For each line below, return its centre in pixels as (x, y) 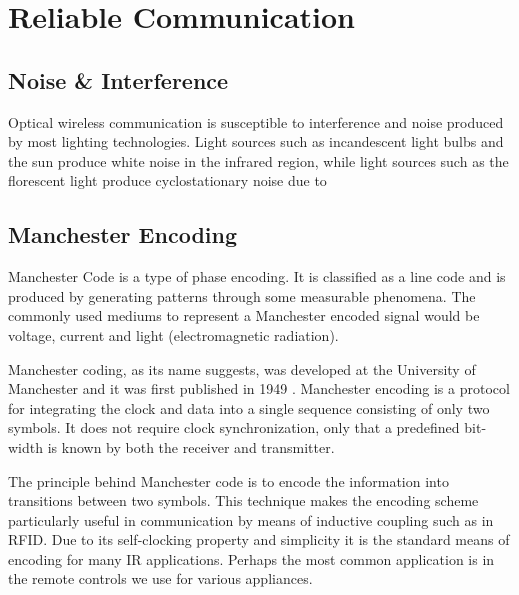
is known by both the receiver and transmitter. (191, 446)
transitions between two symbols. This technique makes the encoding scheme (243, 500)
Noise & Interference (118, 79)
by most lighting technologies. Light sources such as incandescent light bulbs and (256, 141)
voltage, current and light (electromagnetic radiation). (173, 334)
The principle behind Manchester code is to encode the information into (228, 480)
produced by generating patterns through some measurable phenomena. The (242, 295)
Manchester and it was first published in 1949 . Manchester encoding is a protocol (259, 388)
